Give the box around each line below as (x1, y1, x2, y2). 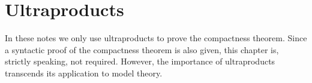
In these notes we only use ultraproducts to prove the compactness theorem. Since (5, 32, 307, 44)
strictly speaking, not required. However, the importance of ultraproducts (5, 55, 275, 67)
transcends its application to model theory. (5, 66, 163, 79)
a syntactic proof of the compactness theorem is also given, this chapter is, (5, 43, 279, 56)
